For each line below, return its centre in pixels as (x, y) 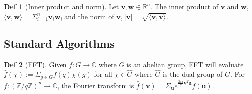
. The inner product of (185, 6)
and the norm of (89, 16)
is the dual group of (193, 74)
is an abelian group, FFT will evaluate (185, 64)
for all (103, 74)
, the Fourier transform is (96, 85)
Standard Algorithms (59, 43)
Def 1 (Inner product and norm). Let (62, 6)
